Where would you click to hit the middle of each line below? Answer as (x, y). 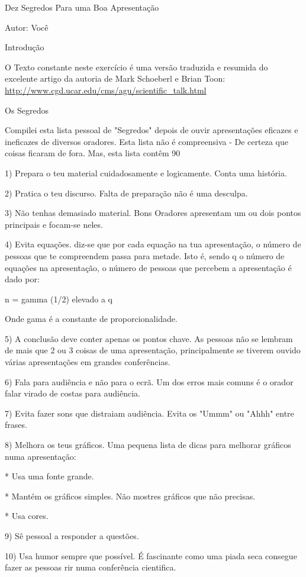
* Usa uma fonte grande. (49, 476)
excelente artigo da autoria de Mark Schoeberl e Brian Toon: (115, 78)
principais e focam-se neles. (54, 224)
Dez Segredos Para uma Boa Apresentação (82, 7)
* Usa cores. (27, 516)
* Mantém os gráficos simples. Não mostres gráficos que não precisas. (130, 496)
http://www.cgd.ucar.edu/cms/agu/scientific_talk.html (106, 90)
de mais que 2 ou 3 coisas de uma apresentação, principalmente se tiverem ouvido (153, 350)
